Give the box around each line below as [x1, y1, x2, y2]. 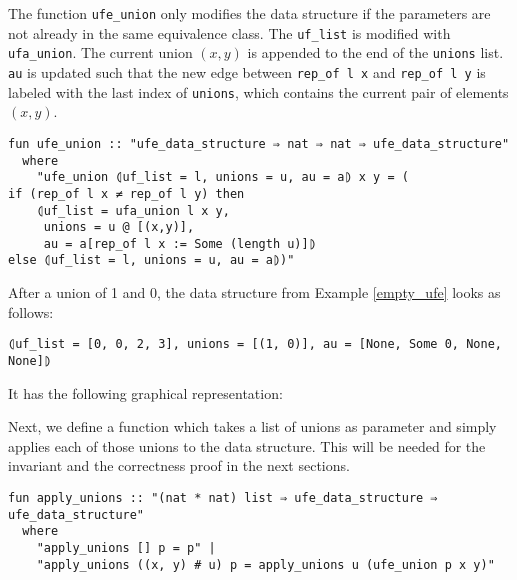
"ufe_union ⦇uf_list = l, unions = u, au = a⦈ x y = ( [36, 170, 409, 185]
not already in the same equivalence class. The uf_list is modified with [8, 22, 451, 43]
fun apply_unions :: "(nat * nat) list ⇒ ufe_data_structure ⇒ [8, 491, 438, 505]
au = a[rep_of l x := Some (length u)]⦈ [43, 236, 316, 251]
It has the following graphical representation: [8, 382, 283, 403]
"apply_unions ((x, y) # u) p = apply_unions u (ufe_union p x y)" [36, 557, 495, 572]
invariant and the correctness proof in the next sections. [8, 455, 350, 476]
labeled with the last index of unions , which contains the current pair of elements [8, 81, 509, 102]
